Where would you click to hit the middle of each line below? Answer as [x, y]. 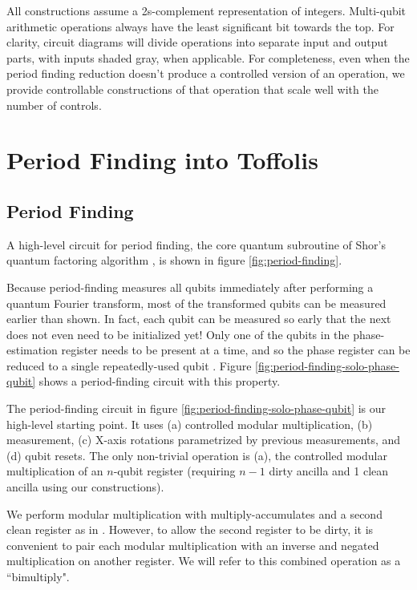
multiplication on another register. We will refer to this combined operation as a [204, 561]
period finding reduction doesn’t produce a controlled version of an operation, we [206, 73]
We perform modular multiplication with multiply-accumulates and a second [194, 513]
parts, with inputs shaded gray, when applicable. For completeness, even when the [208, 57]
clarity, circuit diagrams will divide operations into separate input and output [197, 42]
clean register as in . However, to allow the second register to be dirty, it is [190, 529]
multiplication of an [55, 471]
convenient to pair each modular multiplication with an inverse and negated [193, 545]
